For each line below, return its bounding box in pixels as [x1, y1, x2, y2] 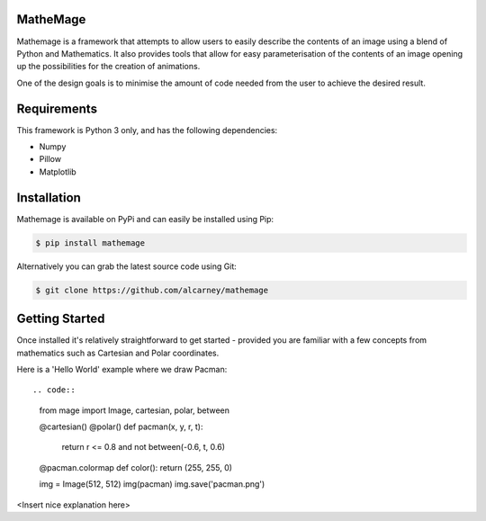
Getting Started [16, 311, 105, 327]
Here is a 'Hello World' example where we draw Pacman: [16, 364, 228, 374]
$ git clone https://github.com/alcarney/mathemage [35, 284, 269, 295]
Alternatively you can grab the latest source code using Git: [16, 261, 238, 272]
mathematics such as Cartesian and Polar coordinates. [16, 347, 220, 358]
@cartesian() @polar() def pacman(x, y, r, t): [39, 421, 203, 432]
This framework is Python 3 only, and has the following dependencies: [16, 124, 278, 135]
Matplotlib [39, 166, 76, 177]
